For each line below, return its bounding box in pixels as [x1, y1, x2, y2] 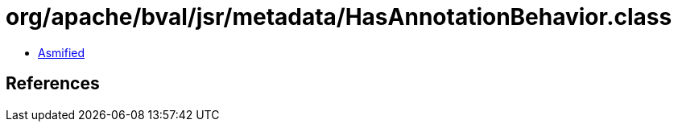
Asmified [38, 45, 85, 60]
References [6, 73, 100, 94]
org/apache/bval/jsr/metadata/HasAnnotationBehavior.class [6, 3, 672, 31]
